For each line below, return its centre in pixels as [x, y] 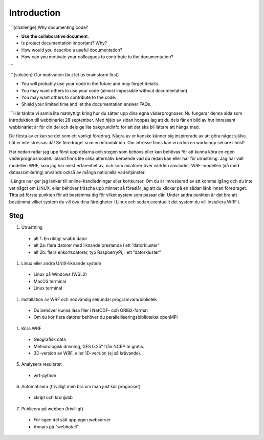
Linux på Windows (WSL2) [60, 274]
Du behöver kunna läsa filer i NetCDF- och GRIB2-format [91, 310]
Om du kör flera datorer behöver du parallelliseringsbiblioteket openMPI [106, 317]
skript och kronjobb [53, 397]
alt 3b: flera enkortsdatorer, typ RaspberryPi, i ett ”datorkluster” [97, 252]
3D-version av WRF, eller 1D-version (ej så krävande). [88, 353]
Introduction [35, 13]
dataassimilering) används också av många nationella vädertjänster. [77, 172]
